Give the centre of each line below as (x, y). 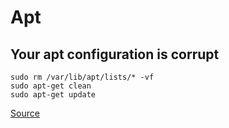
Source (25, 113)
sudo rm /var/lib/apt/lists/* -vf (82, 77)
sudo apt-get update (53, 95)
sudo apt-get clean (51, 86)
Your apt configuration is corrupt (115, 54)
